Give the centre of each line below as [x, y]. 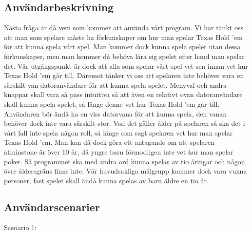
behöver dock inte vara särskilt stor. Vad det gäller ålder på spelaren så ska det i [125, 123]
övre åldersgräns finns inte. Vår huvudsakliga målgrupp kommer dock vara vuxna [126, 171]
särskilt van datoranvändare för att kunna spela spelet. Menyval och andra [116, 85]
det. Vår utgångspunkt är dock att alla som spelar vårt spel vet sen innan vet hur [126, 66]
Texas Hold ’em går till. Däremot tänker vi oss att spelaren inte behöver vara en [124, 75]
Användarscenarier [52, 206]
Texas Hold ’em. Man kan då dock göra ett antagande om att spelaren [109, 142]
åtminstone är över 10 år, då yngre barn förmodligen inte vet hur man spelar [119, 151]
